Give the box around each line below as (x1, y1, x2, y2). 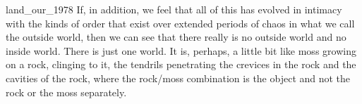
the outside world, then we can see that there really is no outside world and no (6, 30, 346, 44)
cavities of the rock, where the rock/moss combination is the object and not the (6, 70, 351, 85)
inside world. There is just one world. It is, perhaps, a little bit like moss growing (6, 43, 356, 58)
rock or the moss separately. (6, 84, 127, 99)
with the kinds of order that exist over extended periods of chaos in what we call (6, 15, 355, 30)
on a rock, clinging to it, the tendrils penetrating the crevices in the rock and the (6, 57, 356, 72)
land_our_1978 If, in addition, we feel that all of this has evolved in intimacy (6, 2, 342, 16)
